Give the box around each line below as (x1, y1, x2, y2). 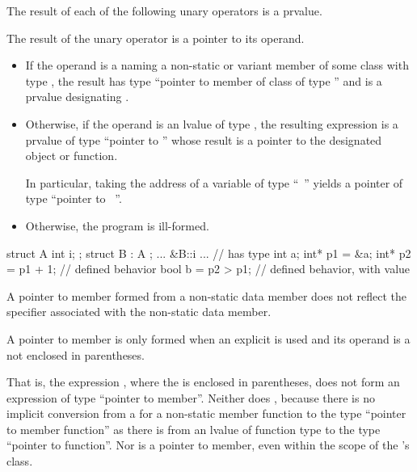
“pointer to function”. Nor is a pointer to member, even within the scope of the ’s (6, 436, 410, 453)
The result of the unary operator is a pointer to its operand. (6, 29, 305, 46)
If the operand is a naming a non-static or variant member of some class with (25, 57, 409, 74)
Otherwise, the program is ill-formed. (25, 217, 209, 234)
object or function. (25, 147, 118, 164)
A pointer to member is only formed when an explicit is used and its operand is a (6, 330, 411, 347)
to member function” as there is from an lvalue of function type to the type (6, 420, 381, 437)
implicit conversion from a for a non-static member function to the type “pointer (6, 405, 406, 422)
